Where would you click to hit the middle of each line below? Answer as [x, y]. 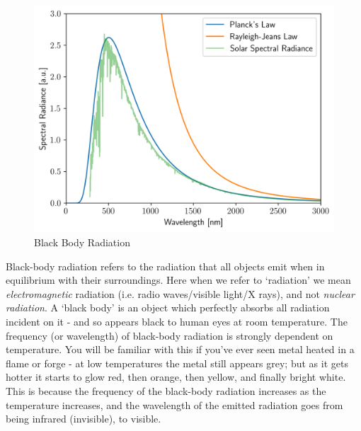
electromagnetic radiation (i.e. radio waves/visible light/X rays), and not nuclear [180, 293]
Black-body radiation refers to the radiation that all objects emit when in [165, 266]
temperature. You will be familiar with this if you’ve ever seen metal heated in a [180, 349]
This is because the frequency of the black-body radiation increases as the [166, 391]
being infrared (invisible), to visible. [84, 419]
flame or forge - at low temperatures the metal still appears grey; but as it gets [177, 363]
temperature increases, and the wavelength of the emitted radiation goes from [174, 404]
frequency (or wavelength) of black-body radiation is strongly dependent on [170, 335]
